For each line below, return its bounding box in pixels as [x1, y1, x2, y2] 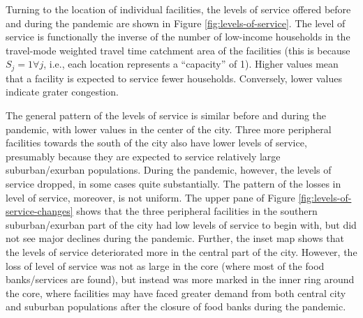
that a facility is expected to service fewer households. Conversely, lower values [6, 70, 343, 85]
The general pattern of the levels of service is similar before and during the [6, 108, 327, 123]
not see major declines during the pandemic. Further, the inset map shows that [6, 231, 344, 245]
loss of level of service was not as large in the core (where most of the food [6, 258, 325, 273]
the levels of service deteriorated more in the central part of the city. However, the [6, 244, 357, 259]
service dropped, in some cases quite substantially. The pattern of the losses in [6, 176, 341, 190]
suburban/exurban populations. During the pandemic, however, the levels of [6, 162, 332, 177]
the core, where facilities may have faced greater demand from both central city [6, 285, 346, 300]
